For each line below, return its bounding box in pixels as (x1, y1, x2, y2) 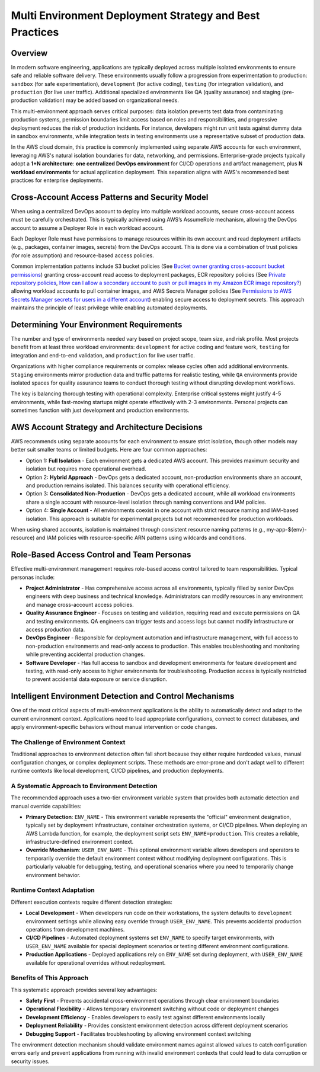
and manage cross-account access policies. (25, 601, 135, 608)
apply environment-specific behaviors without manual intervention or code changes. (11, 724, 217, 731)
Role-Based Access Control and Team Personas (11, 550, 191, 560)
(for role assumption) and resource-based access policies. (11, 252, 154, 259)
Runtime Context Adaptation (11, 886, 95, 894)
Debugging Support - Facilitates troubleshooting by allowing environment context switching (25, 1030, 251, 1037)
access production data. (25, 626, 85, 633)
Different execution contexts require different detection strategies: (11, 898, 173, 905)
